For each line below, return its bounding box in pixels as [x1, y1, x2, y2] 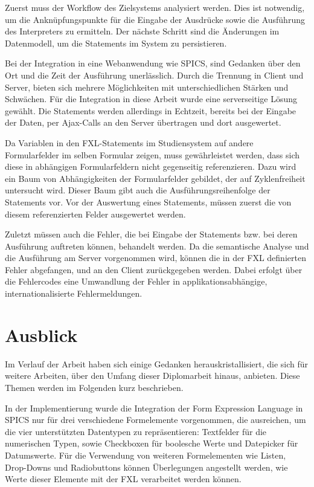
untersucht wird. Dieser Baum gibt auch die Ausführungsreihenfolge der [5, 184, 271, 196]
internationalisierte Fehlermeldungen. [5, 287, 143, 300]
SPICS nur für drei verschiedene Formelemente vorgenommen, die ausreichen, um [5, 413, 306, 426]
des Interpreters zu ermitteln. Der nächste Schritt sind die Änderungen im [5, 25, 280, 37]
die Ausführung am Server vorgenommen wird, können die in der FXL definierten [5, 251, 306, 264]
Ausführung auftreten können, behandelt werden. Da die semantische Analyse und [5, 239, 309, 252]
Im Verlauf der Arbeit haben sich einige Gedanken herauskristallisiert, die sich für [5, 357, 309, 370]
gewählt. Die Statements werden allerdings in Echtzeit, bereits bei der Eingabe [5, 104, 296, 117]
